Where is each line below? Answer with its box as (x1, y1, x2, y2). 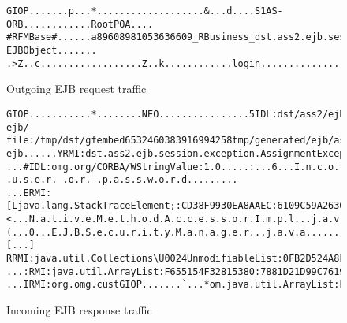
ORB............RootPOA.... (6, 18, 154, 30)
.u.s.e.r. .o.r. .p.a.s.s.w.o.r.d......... (6, 174, 238, 186)
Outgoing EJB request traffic (6, 80, 147, 97)
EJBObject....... (6, 44, 97, 56)
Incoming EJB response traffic (6, 302, 152, 318)
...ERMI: (6, 187, 52, 199)
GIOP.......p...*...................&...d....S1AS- (6, 6, 283, 17)
